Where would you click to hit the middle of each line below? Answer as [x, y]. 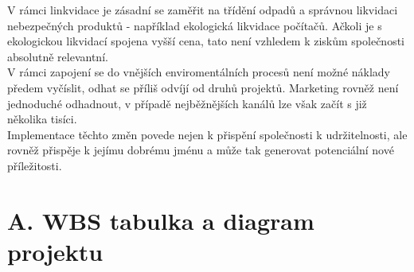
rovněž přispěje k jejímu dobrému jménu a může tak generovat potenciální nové [201, 150]
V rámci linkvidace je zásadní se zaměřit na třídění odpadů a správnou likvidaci [203, 10]
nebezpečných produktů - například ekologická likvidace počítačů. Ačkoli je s [195, 25]
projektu [55, 251]
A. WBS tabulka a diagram [161, 220]
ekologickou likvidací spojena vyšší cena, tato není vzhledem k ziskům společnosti [206, 41]
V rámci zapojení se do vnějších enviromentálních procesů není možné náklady [199, 72]
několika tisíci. [42, 119]
